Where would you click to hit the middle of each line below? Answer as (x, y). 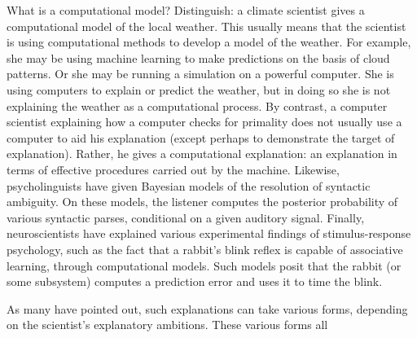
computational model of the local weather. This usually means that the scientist (206, 26)
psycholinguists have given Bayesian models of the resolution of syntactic (189, 185)
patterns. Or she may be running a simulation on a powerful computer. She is (200, 74)
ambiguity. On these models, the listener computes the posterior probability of (202, 202)
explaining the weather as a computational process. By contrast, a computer (197, 105)
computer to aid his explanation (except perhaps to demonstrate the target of (201, 137)
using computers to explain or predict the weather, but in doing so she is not (199, 89)
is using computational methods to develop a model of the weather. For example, (209, 42)
